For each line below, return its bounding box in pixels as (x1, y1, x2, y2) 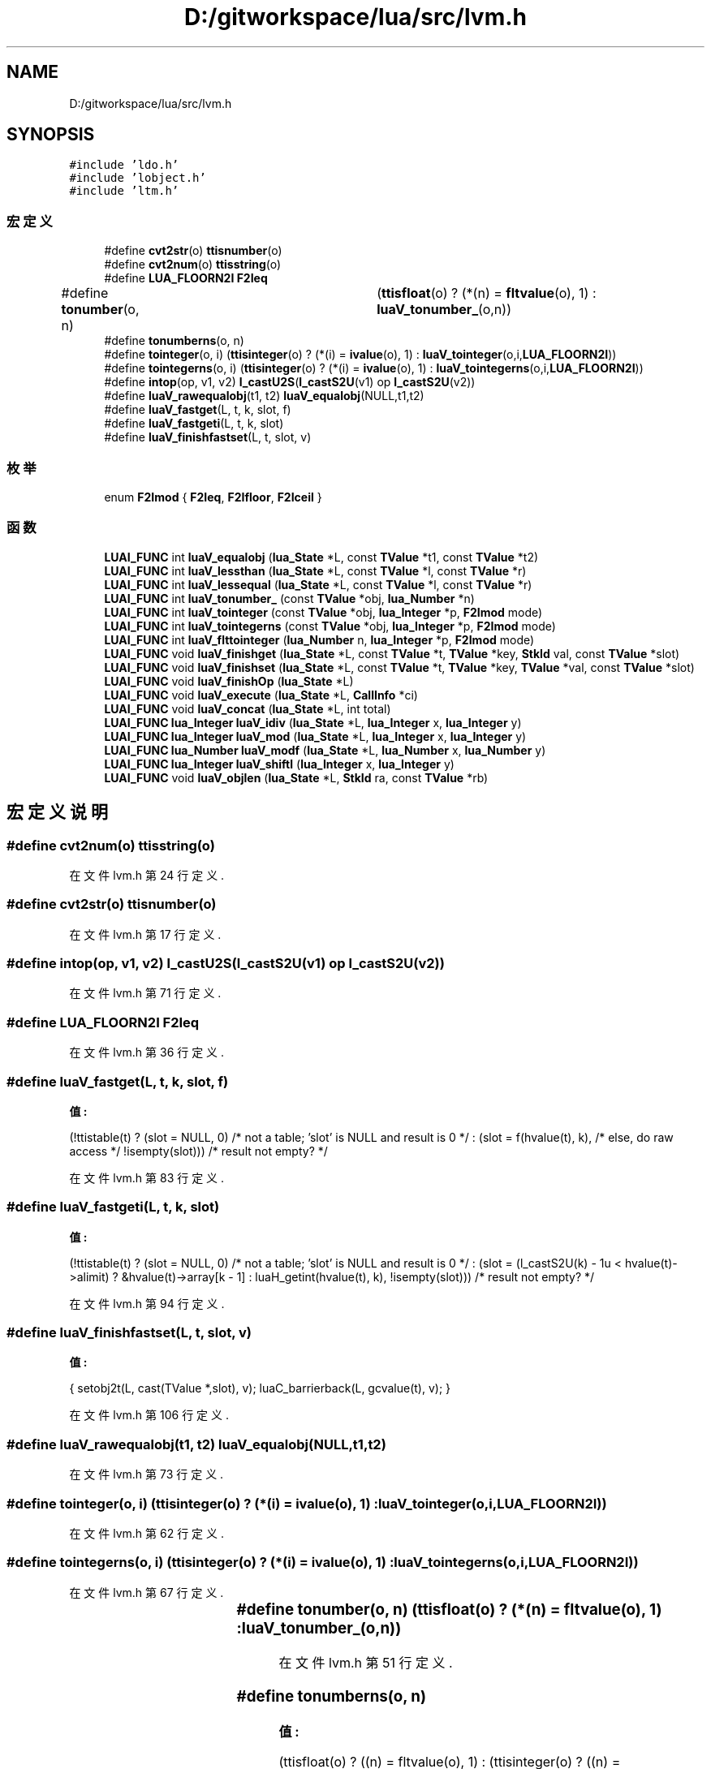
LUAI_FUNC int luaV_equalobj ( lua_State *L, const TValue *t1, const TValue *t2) (104, 549, 539, 564)
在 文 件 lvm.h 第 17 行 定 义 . (69, 927, 222, 941)
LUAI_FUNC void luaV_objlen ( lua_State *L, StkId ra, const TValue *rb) (104, 770, 489, 785)
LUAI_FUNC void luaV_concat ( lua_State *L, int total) (104, 701, 391, 716)
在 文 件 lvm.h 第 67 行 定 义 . (69, 1585, 224, 1599)
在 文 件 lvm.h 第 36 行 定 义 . (69, 1045, 225, 1060)
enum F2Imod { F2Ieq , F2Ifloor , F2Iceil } (104, 489, 322, 504)
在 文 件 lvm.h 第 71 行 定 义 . (69, 986, 222, 1001)
